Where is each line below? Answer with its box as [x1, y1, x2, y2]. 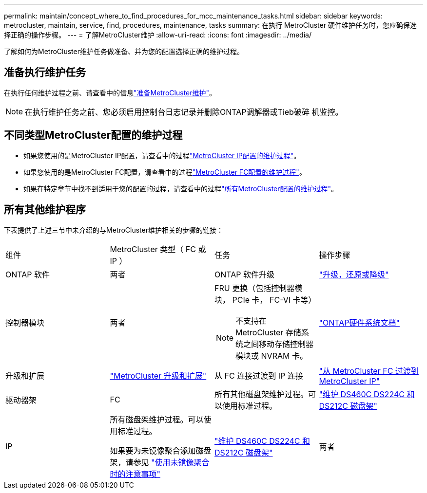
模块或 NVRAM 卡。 [235, 350, 308, 361]
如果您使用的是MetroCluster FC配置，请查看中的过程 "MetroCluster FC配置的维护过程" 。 [23, 167, 306, 176]
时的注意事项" [110, 469, 160, 479]
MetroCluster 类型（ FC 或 [110, 244, 206, 254]
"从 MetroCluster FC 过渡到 [319, 365, 419, 376]
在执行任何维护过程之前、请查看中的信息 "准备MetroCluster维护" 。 [4, 88, 216, 97]
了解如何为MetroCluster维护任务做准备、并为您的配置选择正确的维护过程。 [4, 47, 244, 55]
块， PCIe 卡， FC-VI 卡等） [214, 294, 316, 305]
